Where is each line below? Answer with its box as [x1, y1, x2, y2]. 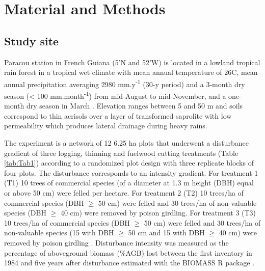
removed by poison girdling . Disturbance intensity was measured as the [4, 237, 229, 248]
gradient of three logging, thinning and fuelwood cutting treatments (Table [4, 147, 238, 158]
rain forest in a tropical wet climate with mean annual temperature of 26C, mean [4, 67, 258, 77]
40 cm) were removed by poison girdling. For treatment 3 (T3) [60, 207, 256, 218]
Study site [4, 33, 59, 48]
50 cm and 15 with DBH [128, 227, 205, 238]
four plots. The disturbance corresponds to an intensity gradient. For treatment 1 [4, 167, 258, 178]
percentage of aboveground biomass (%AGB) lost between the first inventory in [4, 247, 252, 258]
